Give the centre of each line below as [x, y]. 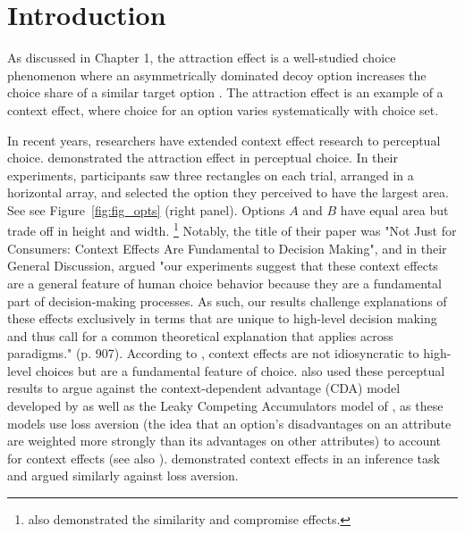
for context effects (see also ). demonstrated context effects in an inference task [224, 458]
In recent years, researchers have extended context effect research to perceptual [224, 140]
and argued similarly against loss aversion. [123, 476]
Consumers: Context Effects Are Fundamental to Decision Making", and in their [227, 248]
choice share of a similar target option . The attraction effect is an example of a [225, 92]
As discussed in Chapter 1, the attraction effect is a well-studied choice [202, 58]
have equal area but [394, 209]
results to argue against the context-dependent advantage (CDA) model [204, 388]
